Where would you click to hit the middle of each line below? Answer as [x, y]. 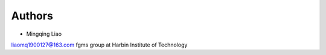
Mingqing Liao [44, 34]
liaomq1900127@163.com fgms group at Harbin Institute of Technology [99, 45]
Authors [32, 16]
